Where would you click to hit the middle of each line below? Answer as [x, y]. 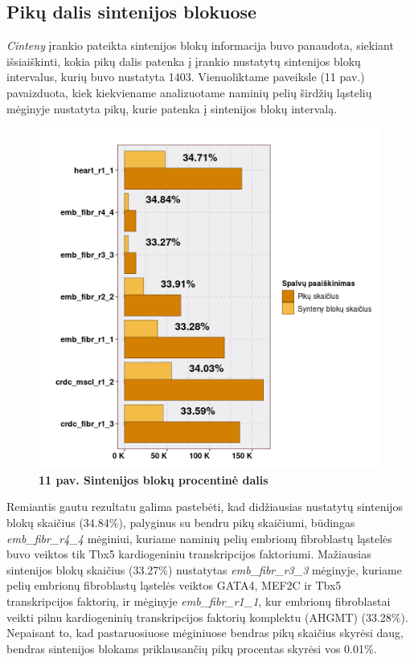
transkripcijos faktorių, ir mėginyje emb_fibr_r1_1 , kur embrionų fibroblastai [199, 601]
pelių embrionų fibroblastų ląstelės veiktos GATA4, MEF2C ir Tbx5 [174, 585]
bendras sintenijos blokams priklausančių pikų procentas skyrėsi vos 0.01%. [192, 648]
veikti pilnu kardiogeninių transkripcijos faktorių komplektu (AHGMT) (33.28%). [207, 617]
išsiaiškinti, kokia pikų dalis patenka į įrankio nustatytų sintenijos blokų [184, 61]
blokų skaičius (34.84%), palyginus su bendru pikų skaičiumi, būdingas [181, 522]
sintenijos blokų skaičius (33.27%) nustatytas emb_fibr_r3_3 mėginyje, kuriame [205, 569]
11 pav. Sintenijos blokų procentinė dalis [154, 479]
